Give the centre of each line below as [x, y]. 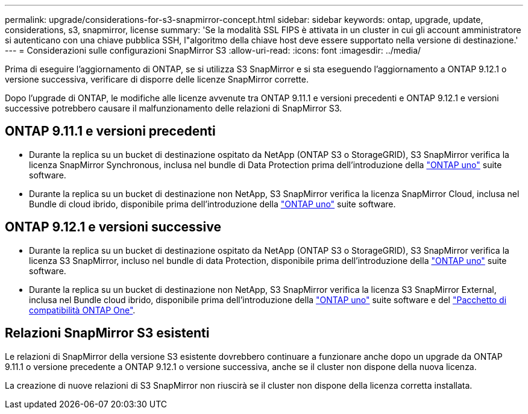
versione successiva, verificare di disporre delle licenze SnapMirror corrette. [157, 79]
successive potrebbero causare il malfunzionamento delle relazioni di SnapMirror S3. [174, 108]
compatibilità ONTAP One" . [82, 310]
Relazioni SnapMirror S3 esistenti [107, 333]
